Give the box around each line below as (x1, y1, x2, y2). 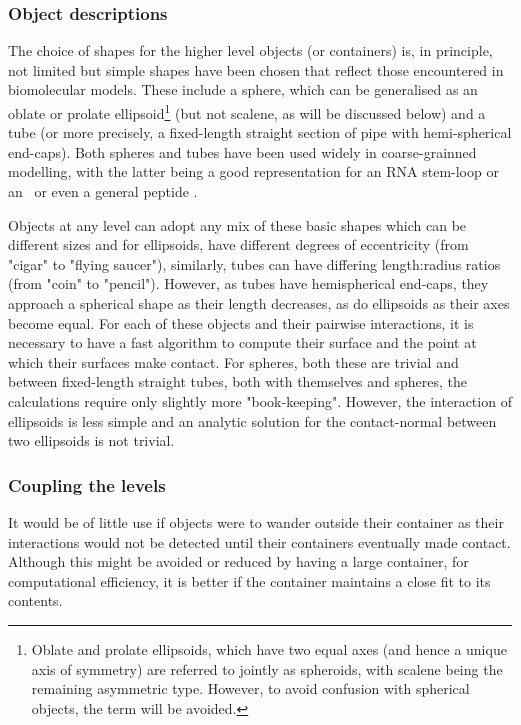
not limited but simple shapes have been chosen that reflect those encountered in (8, 59, 504, 80)
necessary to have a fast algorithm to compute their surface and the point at (8, 332, 477, 353)
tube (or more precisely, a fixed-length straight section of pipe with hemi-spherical (8, 122, 512, 143)
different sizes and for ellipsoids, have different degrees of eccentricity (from (8, 234, 469, 255)
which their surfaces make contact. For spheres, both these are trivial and (8, 351, 459, 372)
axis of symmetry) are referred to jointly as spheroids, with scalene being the (31, 658, 503, 679)
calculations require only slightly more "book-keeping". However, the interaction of (8, 390, 512, 411)
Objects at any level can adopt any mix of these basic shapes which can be (8, 214, 467, 235)
